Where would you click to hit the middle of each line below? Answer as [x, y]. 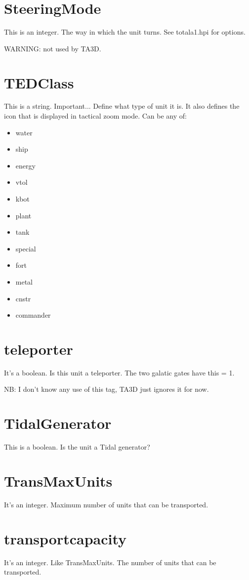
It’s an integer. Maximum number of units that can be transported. [106, 504]
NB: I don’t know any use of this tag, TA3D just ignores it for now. [106, 389]
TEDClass [39, 82]
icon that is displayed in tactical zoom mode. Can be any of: [95, 116]
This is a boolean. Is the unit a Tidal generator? [77, 447]
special [26, 248]
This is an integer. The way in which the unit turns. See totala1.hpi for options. [125, 32]
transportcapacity [65, 538]
